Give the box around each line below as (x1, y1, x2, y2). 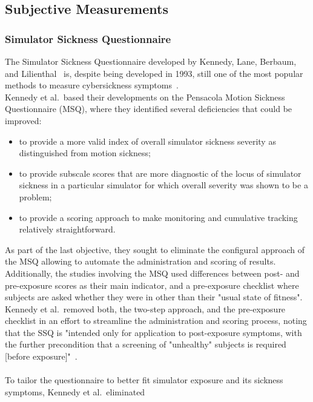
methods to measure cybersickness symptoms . (5, 79, 179, 91)
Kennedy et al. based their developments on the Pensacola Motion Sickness (5, 90, 285, 103)
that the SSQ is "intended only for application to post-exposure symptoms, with (5, 326, 302, 338)
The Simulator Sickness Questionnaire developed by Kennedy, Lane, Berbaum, (5, 55, 297, 67)
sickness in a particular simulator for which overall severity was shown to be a (19, 179, 308, 191)
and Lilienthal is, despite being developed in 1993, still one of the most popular (5, 67, 303, 79)
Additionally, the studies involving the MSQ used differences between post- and (5, 266, 300, 279)
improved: (5, 114, 42, 127)
